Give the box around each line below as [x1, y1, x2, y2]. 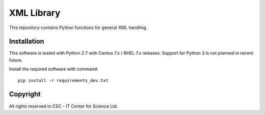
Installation [9, 37, 44, 46]
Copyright [9, 90, 41, 98]
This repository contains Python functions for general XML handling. [9, 25, 148, 30]
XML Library [9, 7, 61, 18]
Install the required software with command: [9, 66, 98, 72]
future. [9, 57, 23, 63]
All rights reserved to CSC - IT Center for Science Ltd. [9, 103, 118, 109]
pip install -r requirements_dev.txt [18, 78, 109, 83]
